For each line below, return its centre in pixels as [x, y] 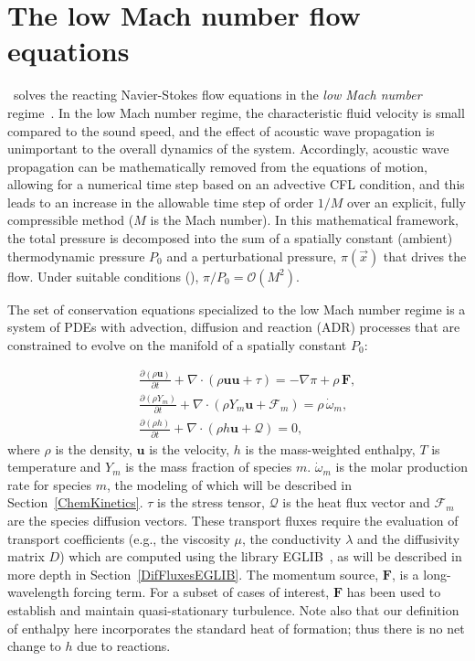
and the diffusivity [408, 538]
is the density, [94, 448]
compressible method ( [71, 220]
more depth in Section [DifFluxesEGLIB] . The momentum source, [193, 574]
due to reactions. [124, 646]
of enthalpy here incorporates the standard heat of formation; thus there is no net [236, 628]
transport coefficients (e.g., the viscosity [119, 538]
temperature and [54, 467]
